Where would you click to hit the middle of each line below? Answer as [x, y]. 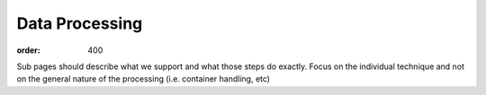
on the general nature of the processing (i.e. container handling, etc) [143, 79]
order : [28, 50]
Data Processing [80, 23]
